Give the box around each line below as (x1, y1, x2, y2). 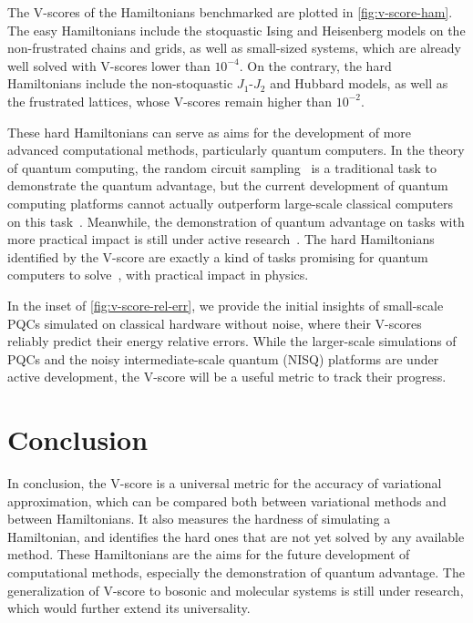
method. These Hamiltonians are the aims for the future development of (7, 545, 410, 564)
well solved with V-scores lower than (7, 56, 211, 75)
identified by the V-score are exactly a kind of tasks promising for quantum (7, 247, 428, 266)
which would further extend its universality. (7, 598, 251, 618)
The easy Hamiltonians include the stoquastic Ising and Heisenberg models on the (7, 20, 466, 39)
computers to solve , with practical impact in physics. (7, 265, 309, 284)
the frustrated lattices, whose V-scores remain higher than (7, 91, 333, 110)
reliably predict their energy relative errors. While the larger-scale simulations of (7, 332, 457, 351)
